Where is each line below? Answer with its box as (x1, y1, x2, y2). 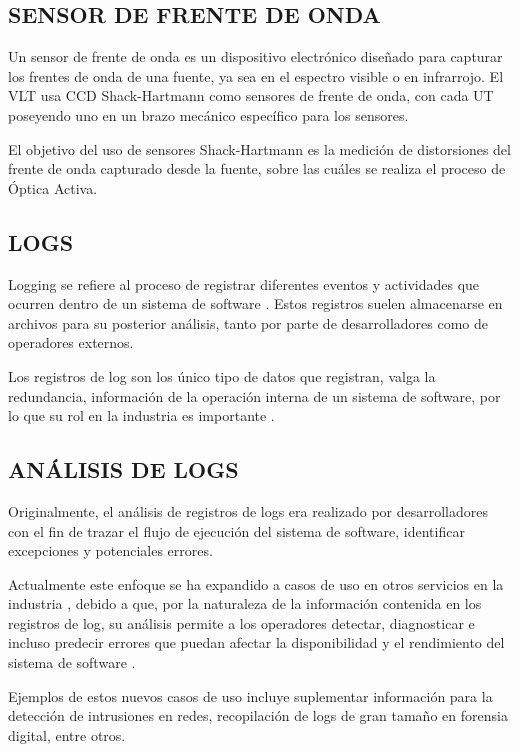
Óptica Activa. (8, 177, 98, 198)
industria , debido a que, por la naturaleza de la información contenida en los (8, 593, 482, 614)
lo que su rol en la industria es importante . (8, 405, 275, 426)
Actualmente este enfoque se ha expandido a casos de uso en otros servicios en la (8, 573, 504, 594)
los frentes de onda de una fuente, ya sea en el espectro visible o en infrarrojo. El (8, 65, 504, 86)
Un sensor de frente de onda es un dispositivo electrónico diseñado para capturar (8, 46, 503, 67)
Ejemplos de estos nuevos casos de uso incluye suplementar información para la (8, 685, 493, 706)
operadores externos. (8, 332, 134, 353)
